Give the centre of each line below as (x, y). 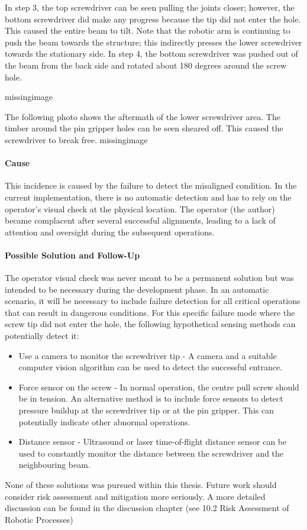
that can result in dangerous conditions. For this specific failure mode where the (150, 312)
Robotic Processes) (39, 519)
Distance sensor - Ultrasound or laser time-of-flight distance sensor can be (153, 442)
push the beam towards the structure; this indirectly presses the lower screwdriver (153, 42)
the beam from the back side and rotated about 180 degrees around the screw (146, 65)
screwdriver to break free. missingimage (76, 139)
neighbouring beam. (54, 465)
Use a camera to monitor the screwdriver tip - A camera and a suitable (148, 355)
